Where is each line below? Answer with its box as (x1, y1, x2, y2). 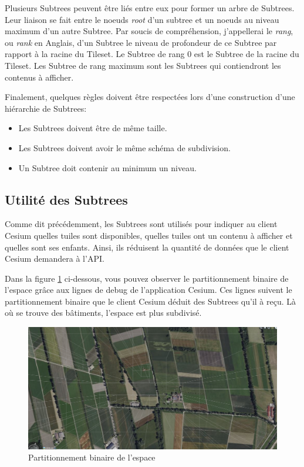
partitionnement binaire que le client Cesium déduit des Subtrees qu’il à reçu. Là (5, 295, 296, 307)
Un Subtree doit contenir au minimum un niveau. (18, 161, 197, 174)
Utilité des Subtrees (5, 190, 128, 208)
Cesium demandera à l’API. (5, 252, 104, 265)
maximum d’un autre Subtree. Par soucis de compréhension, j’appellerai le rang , (5, 25, 293, 37)
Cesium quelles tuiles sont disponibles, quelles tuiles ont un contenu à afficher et (5, 229, 293, 241)
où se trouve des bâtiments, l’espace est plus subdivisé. (5, 306, 202, 319)
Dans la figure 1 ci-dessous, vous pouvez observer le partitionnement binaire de (5, 272, 289, 284)
